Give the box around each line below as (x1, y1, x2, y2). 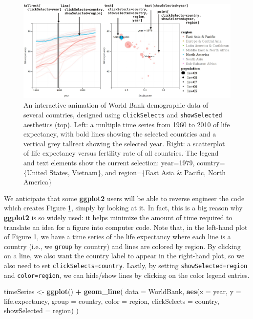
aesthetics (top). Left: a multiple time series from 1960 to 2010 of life (23, 119, 230, 129)
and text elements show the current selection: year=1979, (23, 157, 195, 167)
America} (23, 177, 52, 187)
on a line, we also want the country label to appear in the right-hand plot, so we (4, 251, 245, 261)
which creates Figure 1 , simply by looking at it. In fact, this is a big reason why (4, 203, 243, 213)
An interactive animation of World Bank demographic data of (23, 100, 209, 110)
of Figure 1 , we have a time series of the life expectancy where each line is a (4, 231, 231, 242)
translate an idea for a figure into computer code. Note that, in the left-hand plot (4, 222, 248, 232)
